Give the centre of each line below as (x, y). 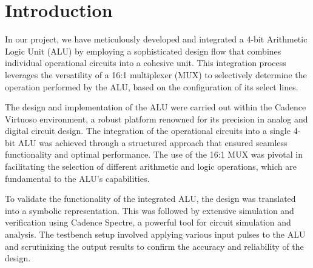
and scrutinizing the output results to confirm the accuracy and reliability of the (154, 246)
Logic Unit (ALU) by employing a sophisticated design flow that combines (143, 51)
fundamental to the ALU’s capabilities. (77, 178)
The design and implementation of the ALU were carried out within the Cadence (156, 107)
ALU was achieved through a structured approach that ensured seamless (153, 142)
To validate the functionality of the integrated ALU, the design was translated (150, 199)
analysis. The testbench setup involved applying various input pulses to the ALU (155, 234)
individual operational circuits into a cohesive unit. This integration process (146, 63)
